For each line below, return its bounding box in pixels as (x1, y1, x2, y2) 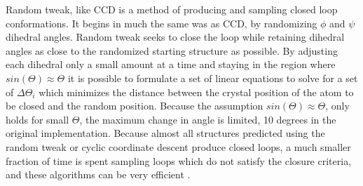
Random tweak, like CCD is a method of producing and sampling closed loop (6, 2, 338, 16)
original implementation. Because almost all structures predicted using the (6, 126, 325, 140)
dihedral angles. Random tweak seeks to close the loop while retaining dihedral (6, 29, 345, 44)
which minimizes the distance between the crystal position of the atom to (39, 84, 354, 99)
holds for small (6, 112, 69, 126)
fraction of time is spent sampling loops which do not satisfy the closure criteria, (6, 153, 352, 168)
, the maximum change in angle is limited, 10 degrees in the (79, 112, 336, 126)
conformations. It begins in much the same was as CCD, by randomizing (6, 15, 317, 30)
